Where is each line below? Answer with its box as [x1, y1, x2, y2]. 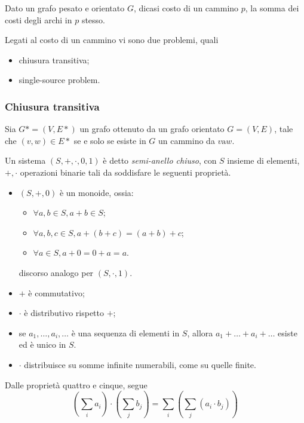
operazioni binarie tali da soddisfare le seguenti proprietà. [20, 165, 231, 178]
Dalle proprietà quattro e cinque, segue [5, 378, 148, 391]
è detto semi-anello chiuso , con [103, 154, 217, 167]
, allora [187, 326, 213, 339]
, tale [274, 122, 293, 135]
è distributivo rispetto [24, 306, 105, 319]
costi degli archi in [5, 13, 72, 26]
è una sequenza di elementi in [71, 326, 180, 339]
